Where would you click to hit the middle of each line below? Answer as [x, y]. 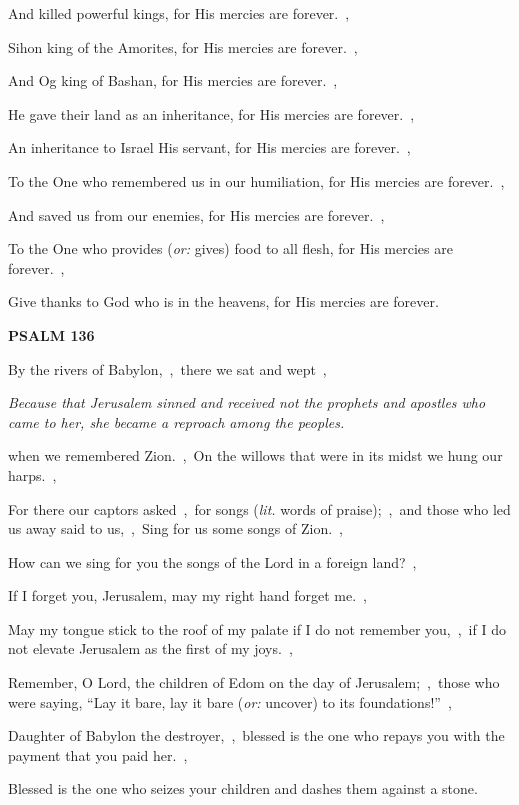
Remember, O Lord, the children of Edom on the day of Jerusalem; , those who [254, 682]
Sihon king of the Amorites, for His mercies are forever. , [183, 46]
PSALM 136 [51, 334]
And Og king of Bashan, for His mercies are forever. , [173, 80]
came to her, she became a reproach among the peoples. [176, 421]
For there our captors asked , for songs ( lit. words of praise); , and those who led [259, 508]
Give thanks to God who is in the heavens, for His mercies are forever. [223, 301]
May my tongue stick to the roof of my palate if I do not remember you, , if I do [257, 628]
